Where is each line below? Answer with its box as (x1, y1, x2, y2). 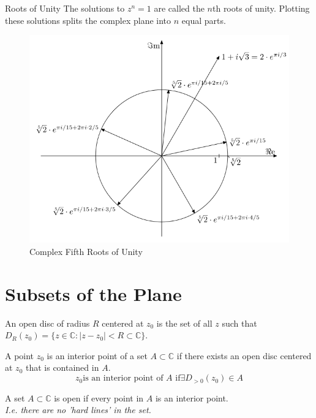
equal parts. (181, 13, 226, 26)
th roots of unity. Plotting (212, 2, 310, 14)
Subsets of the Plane (5, 281, 182, 306)
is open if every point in (54, 391, 144, 404)
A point (5, 349, 34, 362)
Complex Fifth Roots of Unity (29, 245, 143, 257)
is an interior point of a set (47, 349, 148, 362)
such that (222, 316, 257, 329)
